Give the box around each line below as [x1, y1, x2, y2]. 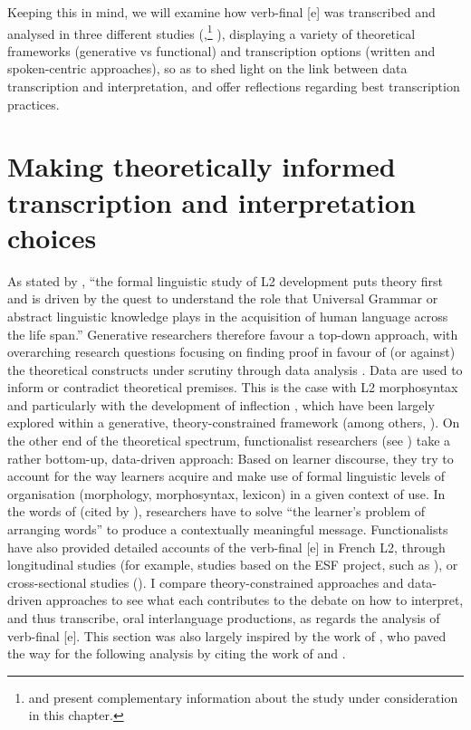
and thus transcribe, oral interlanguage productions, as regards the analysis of [7, 609, 440, 627]
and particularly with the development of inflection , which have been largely [7, 395, 435, 414]
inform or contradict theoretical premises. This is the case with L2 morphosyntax [7, 378, 458, 397]
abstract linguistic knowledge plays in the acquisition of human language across [7, 306, 448, 325]
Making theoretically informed [7, 148, 396, 185]
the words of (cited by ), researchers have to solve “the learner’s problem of [7, 502, 426, 521]
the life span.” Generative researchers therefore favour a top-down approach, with [7, 324, 458, 343]
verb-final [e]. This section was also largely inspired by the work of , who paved [7, 626, 447, 645]
